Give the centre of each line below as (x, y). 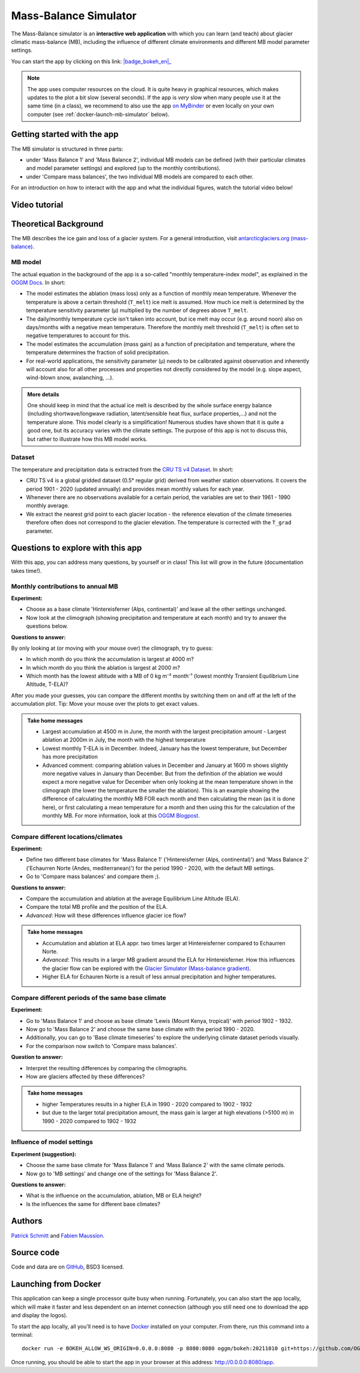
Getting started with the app (65, 134)
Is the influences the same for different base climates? (93, 1204)
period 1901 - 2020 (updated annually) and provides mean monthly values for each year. (135, 489)
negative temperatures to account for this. (78, 336)
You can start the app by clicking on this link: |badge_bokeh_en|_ (91, 61)
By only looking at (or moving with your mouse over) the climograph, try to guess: (112, 648)
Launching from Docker (56, 1284)
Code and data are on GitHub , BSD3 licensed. (67, 1267)
